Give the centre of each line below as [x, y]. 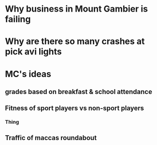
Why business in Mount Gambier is [77, 9]
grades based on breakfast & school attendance [78, 91]
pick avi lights [33, 52]
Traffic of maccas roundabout [51, 137]
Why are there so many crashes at [75, 41]
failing [18, 19]
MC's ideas [28, 74]
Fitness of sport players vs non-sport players [74, 108]
